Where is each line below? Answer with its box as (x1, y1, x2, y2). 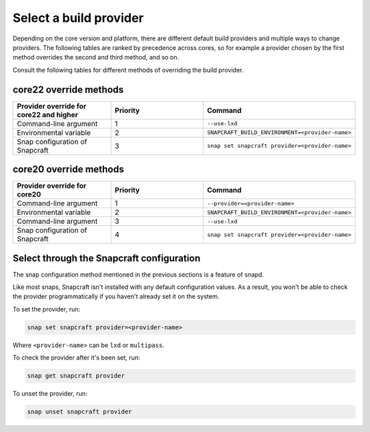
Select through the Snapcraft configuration (12, 252, 201, 264)
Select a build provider (12, 10, 144, 25)
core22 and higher (16, 110, 79, 119)
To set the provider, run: (12, 305, 81, 313)
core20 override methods (12, 164, 125, 175)
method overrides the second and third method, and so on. (12, 53, 180, 62)
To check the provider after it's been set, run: (12, 353, 140, 362)
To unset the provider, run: (12, 390, 88, 398)
